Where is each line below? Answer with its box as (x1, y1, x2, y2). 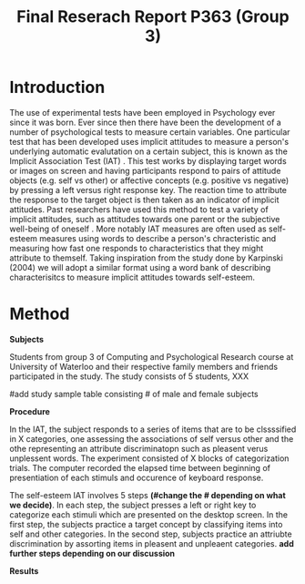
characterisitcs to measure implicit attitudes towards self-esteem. (9, 272, 256, 282)
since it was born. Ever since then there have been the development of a (9, 117, 282, 128)
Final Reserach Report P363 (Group (16, 6, 290, 27)
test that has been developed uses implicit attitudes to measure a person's (9, 136, 290, 147)
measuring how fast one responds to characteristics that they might (9, 242, 264, 253)
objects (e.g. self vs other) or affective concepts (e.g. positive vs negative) (9, 175, 290, 186)
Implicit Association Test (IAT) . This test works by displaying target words (9, 155, 287, 166)
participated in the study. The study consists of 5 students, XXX (9, 371, 249, 382)
